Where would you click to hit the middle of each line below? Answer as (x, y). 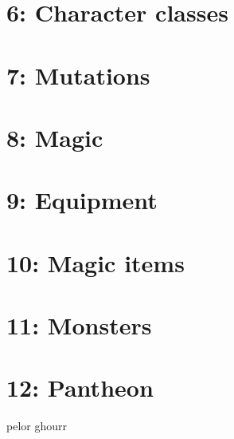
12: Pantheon (80, 388)
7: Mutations (78, 75)
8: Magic (55, 137)
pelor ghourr (37, 426)
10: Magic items (96, 262)
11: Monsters (79, 325)
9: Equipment (82, 200)
